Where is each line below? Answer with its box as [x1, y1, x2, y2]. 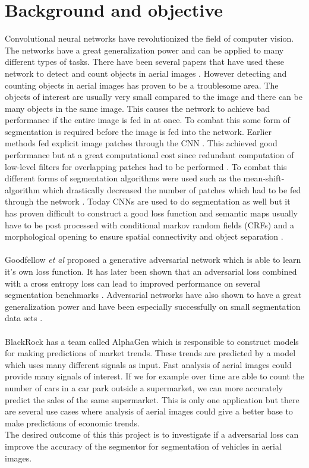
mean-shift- [243, 172, 285, 184]
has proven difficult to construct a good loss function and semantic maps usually [5, 207, 298, 219]
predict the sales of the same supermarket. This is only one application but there [5, 393, 299, 406]
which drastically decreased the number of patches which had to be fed [42, 183, 301, 196]
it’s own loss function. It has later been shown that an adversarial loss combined [5, 265, 297, 277]
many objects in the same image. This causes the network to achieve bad [5, 102, 270, 114]
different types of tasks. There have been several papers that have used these [5, 55, 285, 68]
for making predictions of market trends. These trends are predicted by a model [5, 347, 296, 359]
